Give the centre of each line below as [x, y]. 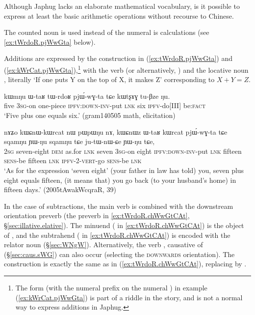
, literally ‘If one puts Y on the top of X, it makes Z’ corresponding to [109, 79]
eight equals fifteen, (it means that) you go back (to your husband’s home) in [120, 180]
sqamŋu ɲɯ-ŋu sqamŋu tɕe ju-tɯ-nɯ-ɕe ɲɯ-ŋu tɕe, [79, 141]
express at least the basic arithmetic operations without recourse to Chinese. [119, 15]
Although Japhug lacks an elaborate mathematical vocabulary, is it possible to [122, 6]
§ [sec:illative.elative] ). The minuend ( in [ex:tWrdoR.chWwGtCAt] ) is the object [124, 225]
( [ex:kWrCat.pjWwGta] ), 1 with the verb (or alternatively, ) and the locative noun [126, 69]
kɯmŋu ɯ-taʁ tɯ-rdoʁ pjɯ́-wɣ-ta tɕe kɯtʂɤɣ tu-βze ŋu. [87, 96]
